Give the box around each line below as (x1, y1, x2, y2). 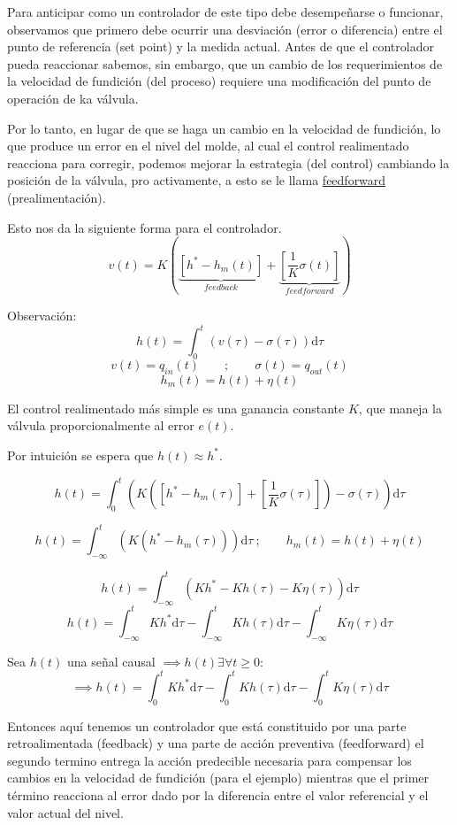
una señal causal (66, 652, 156, 670)
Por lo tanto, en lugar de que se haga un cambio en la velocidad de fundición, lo (7, 119, 441, 137)
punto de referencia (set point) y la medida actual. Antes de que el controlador (7, 37, 434, 56)
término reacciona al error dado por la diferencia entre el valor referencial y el (7, 785, 429, 804)
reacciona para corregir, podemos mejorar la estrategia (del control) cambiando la (7, 153, 450, 172)
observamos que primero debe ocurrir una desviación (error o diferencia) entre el (7, 19, 443, 38)
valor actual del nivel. (7, 803, 124, 821)
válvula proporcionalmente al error (7, 416, 194, 435)
